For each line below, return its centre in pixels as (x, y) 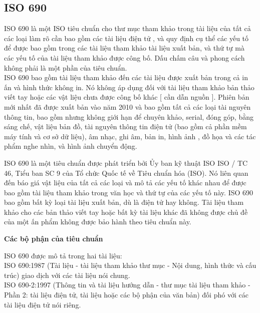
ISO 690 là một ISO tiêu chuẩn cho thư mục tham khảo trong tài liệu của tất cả (127, 28)
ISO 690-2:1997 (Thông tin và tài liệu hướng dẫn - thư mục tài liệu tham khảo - (127, 285)
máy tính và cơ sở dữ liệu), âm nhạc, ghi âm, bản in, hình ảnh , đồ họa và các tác (130, 136)
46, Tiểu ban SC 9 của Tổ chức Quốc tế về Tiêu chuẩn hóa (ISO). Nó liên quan (126, 173)
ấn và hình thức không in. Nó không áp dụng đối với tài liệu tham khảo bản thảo (129, 87)
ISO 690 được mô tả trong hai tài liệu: (63, 255)
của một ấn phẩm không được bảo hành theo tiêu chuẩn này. (98, 222)
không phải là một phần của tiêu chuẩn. (66, 67)
